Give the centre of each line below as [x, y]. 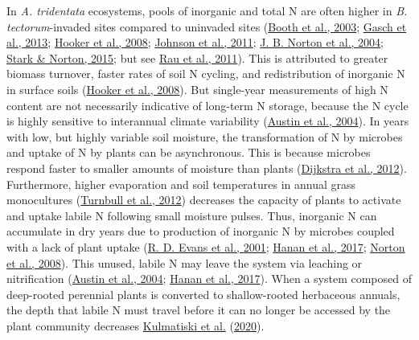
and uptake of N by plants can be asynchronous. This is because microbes [189, 152]
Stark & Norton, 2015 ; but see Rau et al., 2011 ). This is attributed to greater [197, 57]
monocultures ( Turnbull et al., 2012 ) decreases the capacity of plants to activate [204, 200]
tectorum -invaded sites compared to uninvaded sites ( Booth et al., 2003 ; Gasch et [207, 26]
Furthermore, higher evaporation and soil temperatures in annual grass [181, 184]
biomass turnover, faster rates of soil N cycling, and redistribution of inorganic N [206, 74]
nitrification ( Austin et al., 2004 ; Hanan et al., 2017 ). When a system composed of [209, 279]
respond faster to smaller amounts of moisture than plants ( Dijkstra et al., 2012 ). [207, 168]
